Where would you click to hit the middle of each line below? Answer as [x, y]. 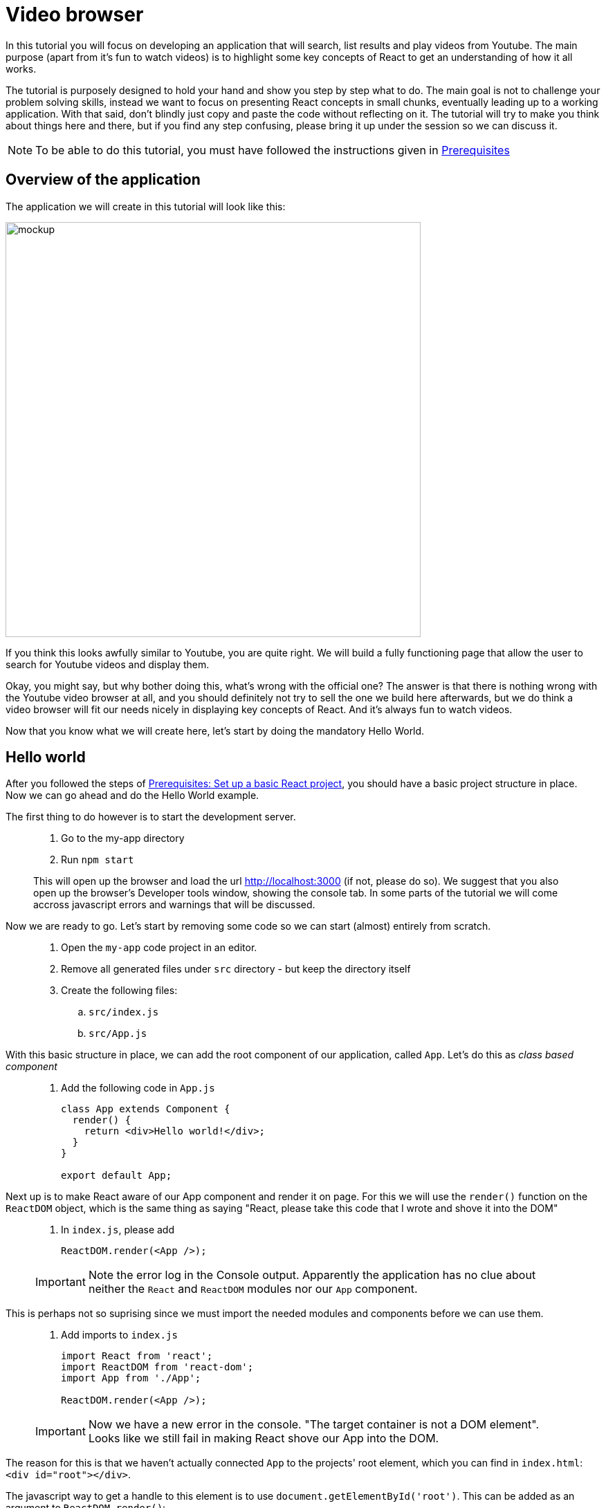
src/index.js [124, 1012]
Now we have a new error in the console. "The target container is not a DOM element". [314, 1425]
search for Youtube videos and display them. [108, 664]
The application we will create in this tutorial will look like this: [146, 206]
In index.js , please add [118, 1230]
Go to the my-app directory [123, 838]
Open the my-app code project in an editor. [159, 948]
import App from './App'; [131, 1378]
